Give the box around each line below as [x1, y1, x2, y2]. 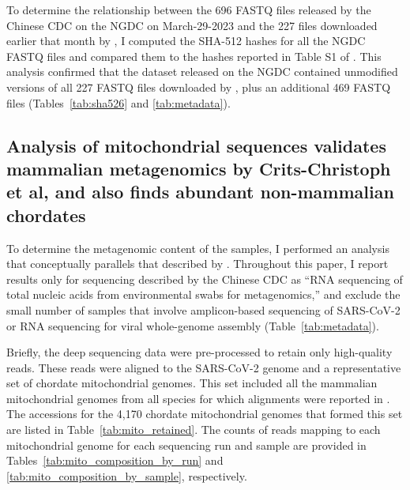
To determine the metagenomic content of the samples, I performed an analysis [6, 239, 389, 256]
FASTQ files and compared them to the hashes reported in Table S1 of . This [6, 47, 382, 64]
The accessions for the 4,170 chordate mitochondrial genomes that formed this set [6, 405, 403, 422]
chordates [6, 202, 86, 227]
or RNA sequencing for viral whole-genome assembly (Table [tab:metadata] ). [6, 317, 379, 334]
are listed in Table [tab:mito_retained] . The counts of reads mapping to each [6, 421, 381, 438]
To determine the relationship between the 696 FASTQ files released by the [6, 2, 371, 17]
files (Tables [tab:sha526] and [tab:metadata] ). [6, 94, 231, 111]
